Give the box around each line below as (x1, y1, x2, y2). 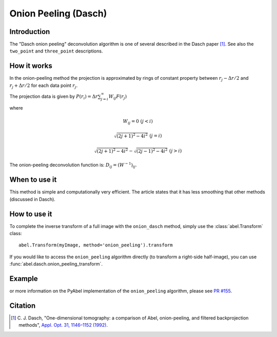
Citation (9, 301, 36, 310)
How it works (9, 62, 52, 70)
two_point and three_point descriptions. (9, 48, 103, 54)
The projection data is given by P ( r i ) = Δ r (9, 93, 98, 100)
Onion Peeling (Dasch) (9, 8, 107, 19)
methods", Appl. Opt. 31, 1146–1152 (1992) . (18, 322, 108, 328)
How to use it (9, 209, 52, 218)
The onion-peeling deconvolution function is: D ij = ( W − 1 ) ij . (9, 161, 137, 169)
